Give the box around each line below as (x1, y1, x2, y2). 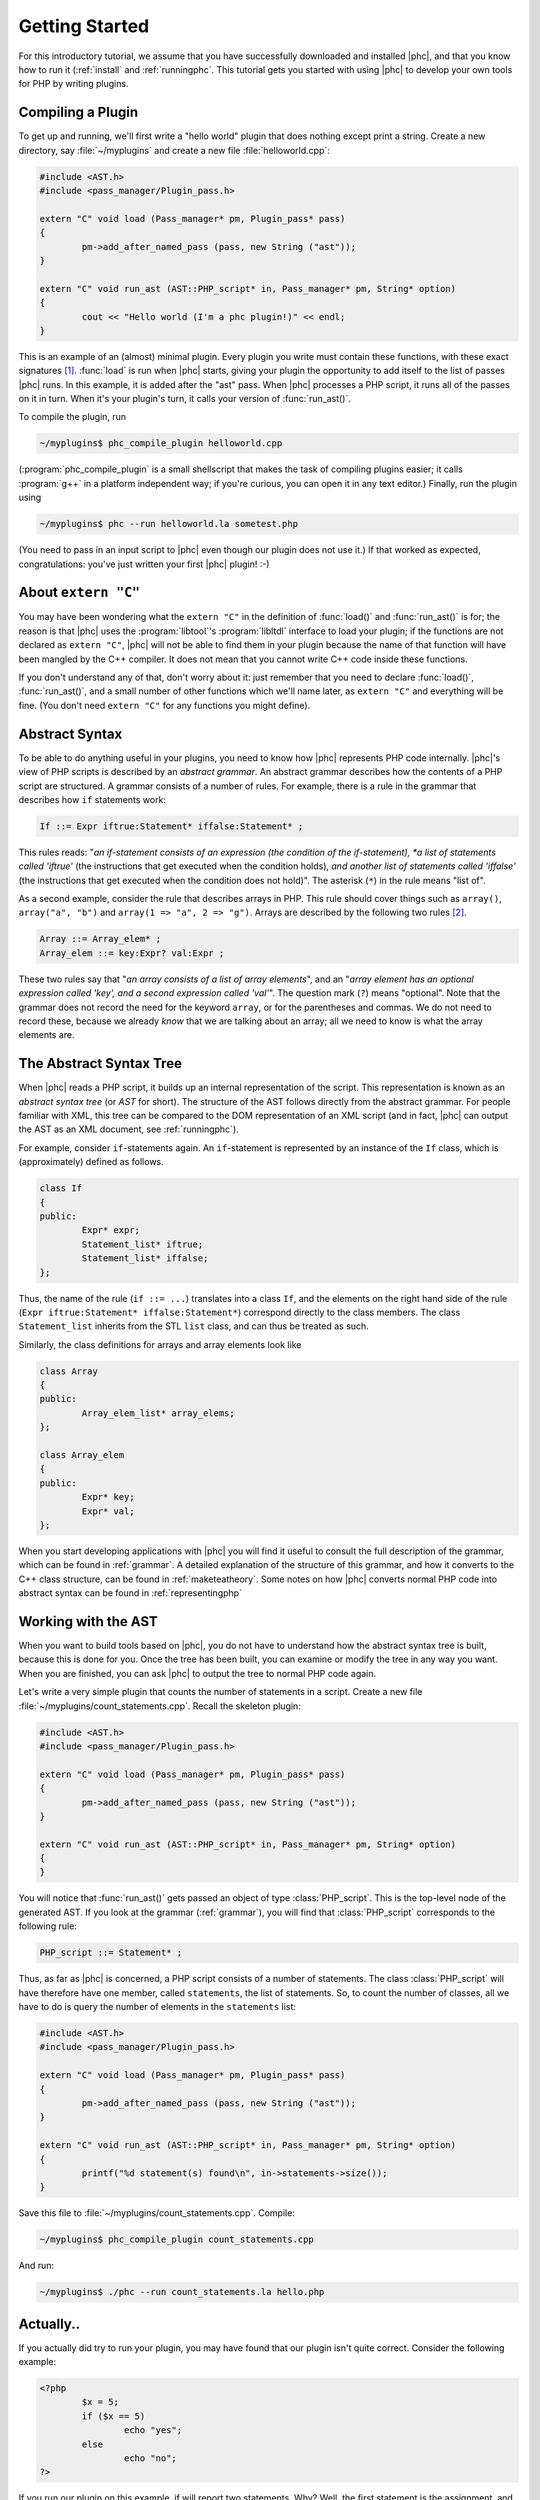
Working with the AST (18, 1613, 159, 1630)
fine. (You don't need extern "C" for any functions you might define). (18, 699, 311, 711)
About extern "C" (18, 584, 140, 601)
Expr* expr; (81, 1225, 140, 1236)
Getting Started (18, 15, 150, 37)
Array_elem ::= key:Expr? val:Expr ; (39, 947, 225, 959)
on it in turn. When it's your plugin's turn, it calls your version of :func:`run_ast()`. (18, 393, 352, 405)
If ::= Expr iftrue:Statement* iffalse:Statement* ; (39, 820, 304, 832)
